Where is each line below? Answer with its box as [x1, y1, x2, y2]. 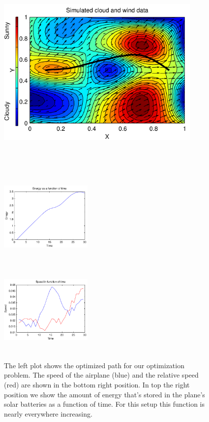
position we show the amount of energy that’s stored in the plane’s [4, 389, 205, 399]
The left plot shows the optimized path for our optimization [4, 360, 184, 370]
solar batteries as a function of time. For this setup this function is [4, 399, 205, 409]
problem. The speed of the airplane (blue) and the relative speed [4, 370, 199, 380]
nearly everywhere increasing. [4, 408, 92, 419]
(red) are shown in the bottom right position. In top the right [4, 380, 190, 390]
